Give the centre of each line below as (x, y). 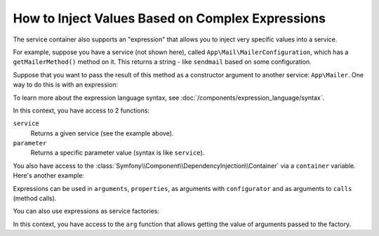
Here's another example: (48, 176)
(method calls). (35, 198)
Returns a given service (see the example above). (102, 133)
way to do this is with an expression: (66, 85)
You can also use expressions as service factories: (86, 211)
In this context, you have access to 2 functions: (81, 110)
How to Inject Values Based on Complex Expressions (169, 18)
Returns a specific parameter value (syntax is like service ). (118, 153)
